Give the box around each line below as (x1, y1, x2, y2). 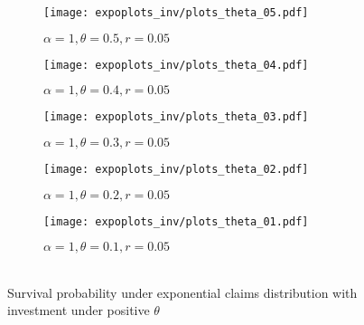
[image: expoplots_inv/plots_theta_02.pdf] (43, 162, 309, 176)
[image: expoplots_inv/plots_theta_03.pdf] (43, 110, 309, 124)
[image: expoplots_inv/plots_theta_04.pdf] (43, 58, 309, 72)
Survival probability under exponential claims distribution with (7, 282, 358, 301)
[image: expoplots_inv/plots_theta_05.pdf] (43, 6, 309, 19)
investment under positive (7, 301, 150, 320)
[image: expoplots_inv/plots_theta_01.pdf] (43, 215, 309, 228)
